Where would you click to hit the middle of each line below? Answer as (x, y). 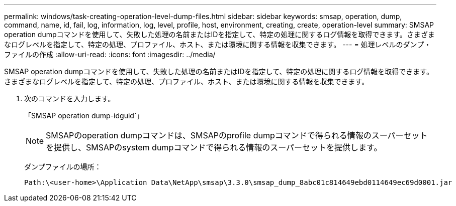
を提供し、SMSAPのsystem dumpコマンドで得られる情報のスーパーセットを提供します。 (214, 147)
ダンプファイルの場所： (63, 167)
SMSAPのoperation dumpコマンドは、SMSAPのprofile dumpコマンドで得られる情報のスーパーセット (237, 135)
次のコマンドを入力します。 (70, 98)
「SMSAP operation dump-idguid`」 (84, 116)
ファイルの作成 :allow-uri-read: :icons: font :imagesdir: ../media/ (110, 54)
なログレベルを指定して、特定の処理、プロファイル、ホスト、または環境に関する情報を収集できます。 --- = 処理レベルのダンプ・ (218, 44)
